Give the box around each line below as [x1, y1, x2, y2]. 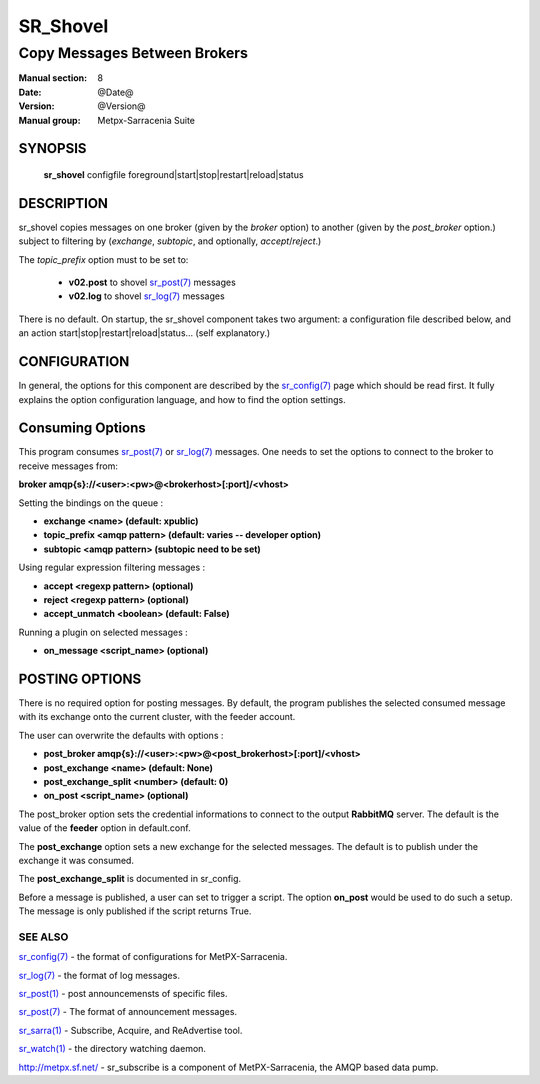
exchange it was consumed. [18, 854, 135, 866]
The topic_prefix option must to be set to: [18, 253, 189, 265]
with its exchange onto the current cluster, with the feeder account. [18, 711, 296, 723]
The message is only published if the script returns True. [18, 905, 252, 917]
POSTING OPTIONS [18, 670, 142, 687]
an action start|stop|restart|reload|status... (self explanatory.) [18, 327, 271, 339]
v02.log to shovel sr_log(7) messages [68, 290, 225, 302]
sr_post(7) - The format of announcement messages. [18, 1006, 238, 1018]
